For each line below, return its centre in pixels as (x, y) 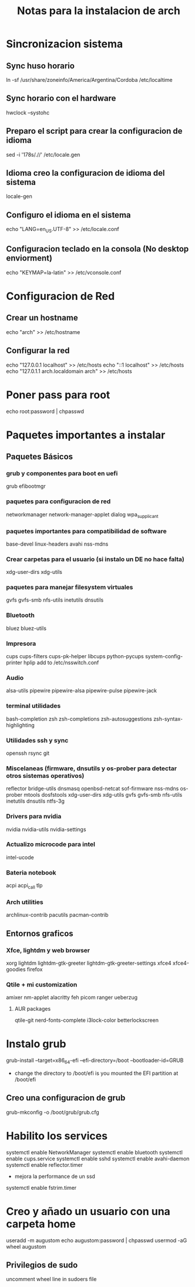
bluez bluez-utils (26, 628)
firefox (35, 969)
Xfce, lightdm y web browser (48, 950)
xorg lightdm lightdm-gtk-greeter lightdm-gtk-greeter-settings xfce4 (89, 963)
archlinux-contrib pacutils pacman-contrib (57, 915)
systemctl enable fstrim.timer (41, 1187)
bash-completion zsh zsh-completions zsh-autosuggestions (79, 719)
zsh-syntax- (168, 719)
